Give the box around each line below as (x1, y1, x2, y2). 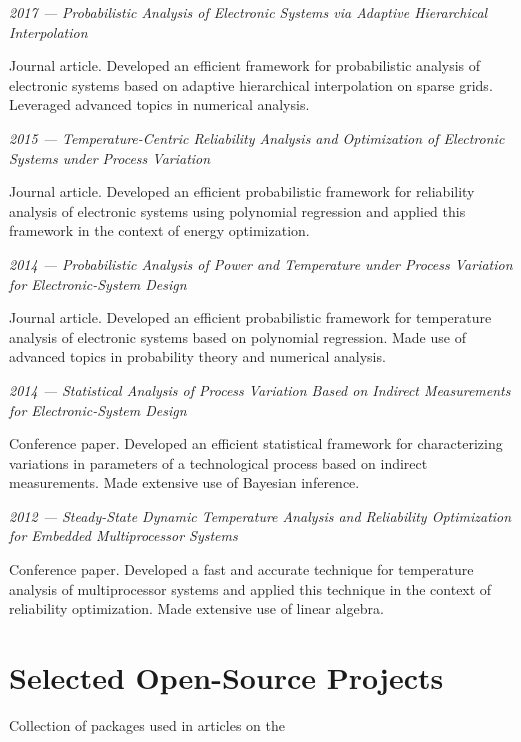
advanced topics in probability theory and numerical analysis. (9, 346, 386, 367)
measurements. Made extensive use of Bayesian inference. (9, 472, 360, 493)
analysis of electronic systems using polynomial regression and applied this (9, 200, 466, 221)
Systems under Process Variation (9, 147, 211, 168)
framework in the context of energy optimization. (9, 220, 310, 241)
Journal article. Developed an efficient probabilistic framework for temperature (9, 307, 492, 328)
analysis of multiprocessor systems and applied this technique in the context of (9, 578, 492, 599)
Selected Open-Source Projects (9, 657, 444, 698)
